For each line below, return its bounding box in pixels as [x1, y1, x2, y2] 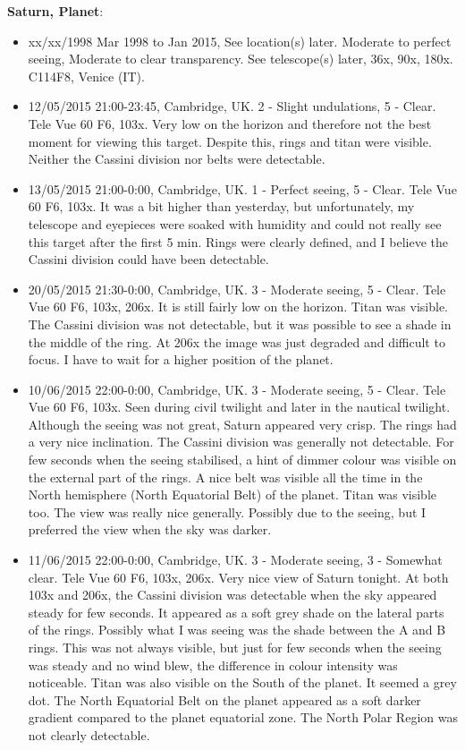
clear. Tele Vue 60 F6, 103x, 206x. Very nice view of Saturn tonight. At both [28, 567, 449, 586]
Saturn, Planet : [7, 2, 104, 20]
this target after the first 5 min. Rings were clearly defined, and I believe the [28, 232, 449, 251]
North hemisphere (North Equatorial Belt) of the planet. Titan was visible [28, 485, 436, 504]
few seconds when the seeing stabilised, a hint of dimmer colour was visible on [28, 450, 457, 469]
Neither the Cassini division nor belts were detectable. [28, 149, 325, 168]
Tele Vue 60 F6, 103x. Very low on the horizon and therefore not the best [28, 114, 432, 132]
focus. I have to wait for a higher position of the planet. [28, 350, 334, 369]
